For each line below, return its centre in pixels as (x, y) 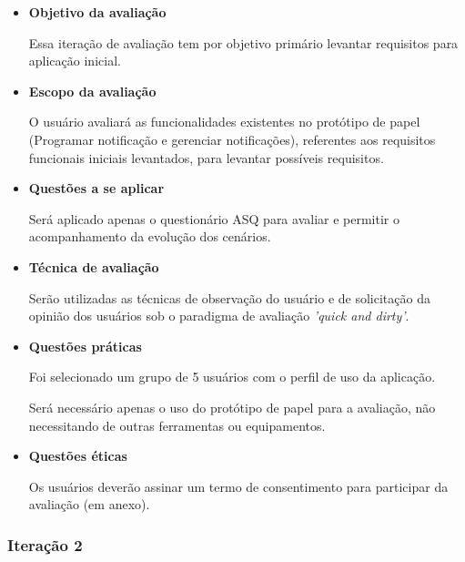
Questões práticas (85, 346)
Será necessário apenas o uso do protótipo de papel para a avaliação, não (232, 407)
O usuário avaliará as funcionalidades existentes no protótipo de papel (224, 122)
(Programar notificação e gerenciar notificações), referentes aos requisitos (232, 139)
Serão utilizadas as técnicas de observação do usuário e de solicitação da (229, 297)
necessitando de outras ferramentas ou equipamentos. (177, 425)
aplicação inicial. (75, 61)
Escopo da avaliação (92, 91)
